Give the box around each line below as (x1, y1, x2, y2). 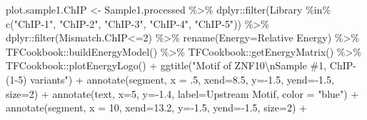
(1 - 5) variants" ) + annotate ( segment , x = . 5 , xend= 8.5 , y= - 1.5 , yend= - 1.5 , (6, 71, 334, 86)
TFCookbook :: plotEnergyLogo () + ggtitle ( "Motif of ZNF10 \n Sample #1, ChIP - (6, 58, 356, 73)
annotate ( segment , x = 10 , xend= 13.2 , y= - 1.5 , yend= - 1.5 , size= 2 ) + (6, 100, 307, 115)
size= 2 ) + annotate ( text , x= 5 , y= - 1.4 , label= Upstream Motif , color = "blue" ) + (6, 86, 359, 101)
